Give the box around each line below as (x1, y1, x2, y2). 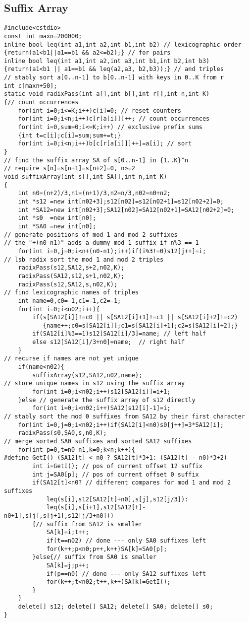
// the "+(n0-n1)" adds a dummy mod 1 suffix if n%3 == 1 (4, 239, 199, 247)
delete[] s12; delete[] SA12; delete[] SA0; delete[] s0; (18, 603, 213, 611)
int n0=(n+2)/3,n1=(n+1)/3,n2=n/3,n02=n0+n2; (18, 190, 171, 197)
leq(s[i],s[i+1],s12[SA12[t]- (46, 504, 146, 511)
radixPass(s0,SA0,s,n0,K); (18, 429, 107, 437)
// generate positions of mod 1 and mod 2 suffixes (4, 231, 178, 238)
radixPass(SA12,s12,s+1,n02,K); (18, 272, 125, 279)
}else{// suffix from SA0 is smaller (32, 553, 156, 561)
